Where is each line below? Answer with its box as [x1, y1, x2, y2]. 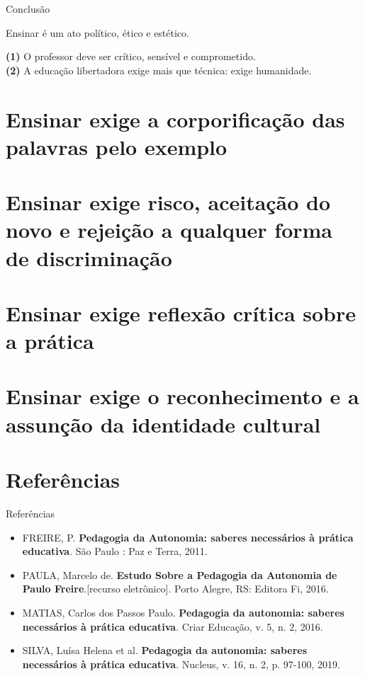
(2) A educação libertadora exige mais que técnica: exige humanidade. [6, 62, 312, 77]
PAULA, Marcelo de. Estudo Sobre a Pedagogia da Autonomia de [22, 567, 337, 582]
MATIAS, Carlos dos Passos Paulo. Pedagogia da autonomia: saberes [22, 605, 344, 619]
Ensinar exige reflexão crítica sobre [6, 298, 356, 327]
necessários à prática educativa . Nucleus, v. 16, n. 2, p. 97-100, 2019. [22, 656, 340, 671]
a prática [6, 326, 94, 355]
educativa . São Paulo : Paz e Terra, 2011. [22, 544, 208, 558]
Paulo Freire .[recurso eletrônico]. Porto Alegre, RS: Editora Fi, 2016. [22, 581, 329, 596]
